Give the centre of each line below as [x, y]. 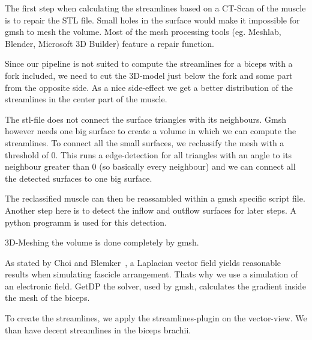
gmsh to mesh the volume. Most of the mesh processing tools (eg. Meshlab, [143, 32]
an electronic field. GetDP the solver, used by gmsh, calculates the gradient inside [155, 286]
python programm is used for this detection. [86, 222]
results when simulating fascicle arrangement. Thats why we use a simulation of [151, 274]
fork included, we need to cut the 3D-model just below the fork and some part [149, 75]
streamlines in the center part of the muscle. [86, 99]
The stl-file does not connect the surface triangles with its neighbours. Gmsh [145, 119]
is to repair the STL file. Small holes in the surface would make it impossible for [152, 20]
